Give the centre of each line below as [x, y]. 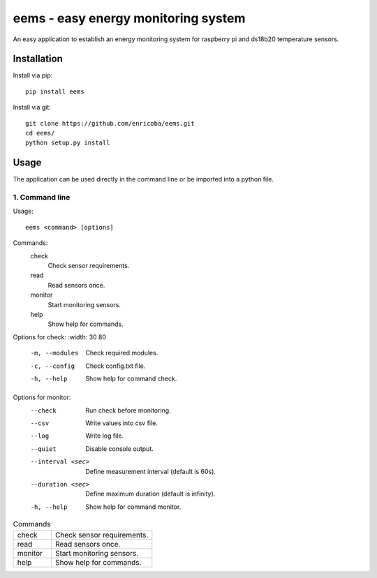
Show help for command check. [131, 378]
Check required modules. [122, 353]
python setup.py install [68, 143]
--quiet [44, 449]
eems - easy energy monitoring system [129, 18]
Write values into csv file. [122, 423]
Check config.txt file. [116, 366]
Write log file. [105, 436]
